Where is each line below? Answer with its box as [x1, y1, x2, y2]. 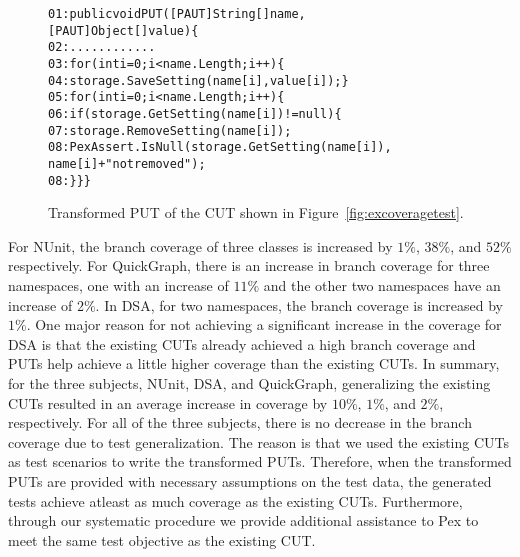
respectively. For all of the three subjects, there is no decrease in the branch [8, 412, 472, 433]
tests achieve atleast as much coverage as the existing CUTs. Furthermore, [8, 490, 463, 511]
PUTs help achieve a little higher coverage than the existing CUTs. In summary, [8, 353, 500, 374]
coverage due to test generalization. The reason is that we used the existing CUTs [8, 431, 510, 452]
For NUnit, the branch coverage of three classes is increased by [8, 235, 393, 256]
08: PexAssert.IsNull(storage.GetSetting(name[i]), [48, 140, 392, 155]
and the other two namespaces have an [263, 275, 501, 295]
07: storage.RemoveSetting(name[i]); [48, 123, 292, 138]
